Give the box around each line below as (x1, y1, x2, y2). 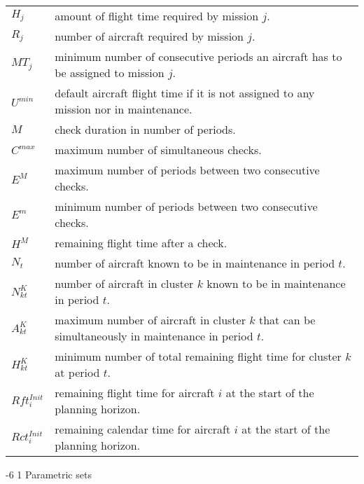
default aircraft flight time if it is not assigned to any (55, 85, 315, 101)
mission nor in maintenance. (55, 101, 192, 117)
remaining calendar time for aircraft (55, 421, 231, 437)
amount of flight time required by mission (55, 8, 259, 24)
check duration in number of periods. (55, 121, 236, 137)
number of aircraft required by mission (55, 28, 244, 44)
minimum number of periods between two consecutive (55, 198, 318, 214)
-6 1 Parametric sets (6, 467, 92, 481)
